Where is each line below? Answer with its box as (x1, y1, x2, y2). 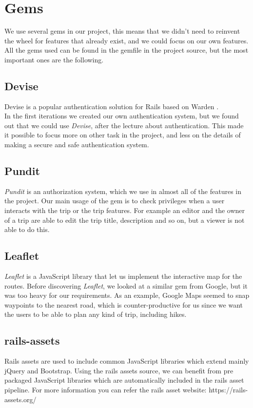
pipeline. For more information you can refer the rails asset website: (4, 385, 207, 394)
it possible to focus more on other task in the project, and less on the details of (4, 130, 241, 140)
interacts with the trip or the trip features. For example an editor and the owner (4, 205, 245, 215)
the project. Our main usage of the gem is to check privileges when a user (4, 195, 225, 206)
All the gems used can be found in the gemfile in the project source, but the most (4, 45, 249, 55)
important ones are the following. (4, 54, 104, 64)
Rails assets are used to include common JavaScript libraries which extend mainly (4, 356, 249, 366)
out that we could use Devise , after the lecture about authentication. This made (4, 120, 244, 130)
